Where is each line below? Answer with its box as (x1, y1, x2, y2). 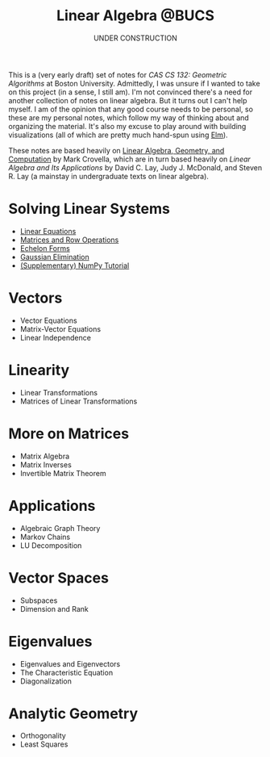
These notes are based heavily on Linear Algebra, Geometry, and (8, 145, 225, 155)
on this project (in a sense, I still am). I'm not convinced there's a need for (8, 87, 252, 97)
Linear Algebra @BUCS (56, 6, 215, 25)
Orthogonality (19, 731, 66, 741)
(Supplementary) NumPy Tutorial (19, 261, 130, 270)
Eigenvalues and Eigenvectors (19, 659, 121, 668)
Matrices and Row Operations (19, 235, 119, 245)
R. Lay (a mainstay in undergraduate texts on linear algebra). (8, 171, 210, 181)
